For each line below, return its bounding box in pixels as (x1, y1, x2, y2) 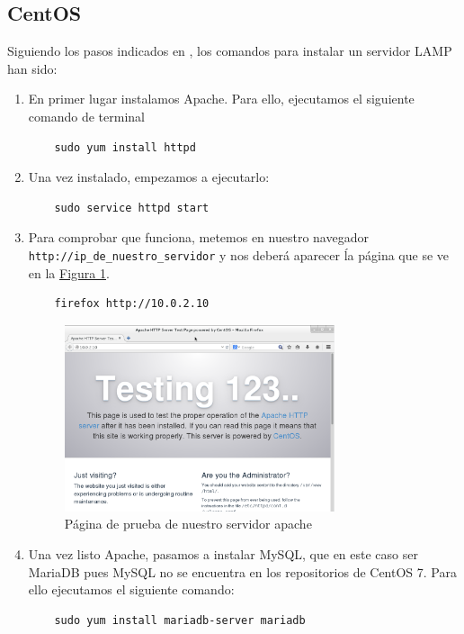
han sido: (7, 59, 58, 77)
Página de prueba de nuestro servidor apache (64, 514, 312, 533)
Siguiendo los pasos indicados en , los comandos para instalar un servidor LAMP (7, 41, 452, 60)
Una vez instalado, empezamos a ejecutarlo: (28, 168, 270, 186)
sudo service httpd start (54, 201, 210, 214)
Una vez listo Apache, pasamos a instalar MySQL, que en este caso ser (28, 544, 418, 563)
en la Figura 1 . (28, 263, 110, 282)
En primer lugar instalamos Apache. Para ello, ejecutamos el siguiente (28, 89, 415, 108)
